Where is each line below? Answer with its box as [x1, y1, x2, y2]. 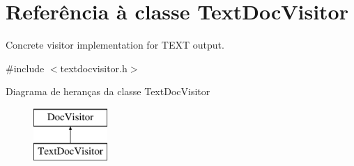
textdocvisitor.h [60, 60, 128, 75]
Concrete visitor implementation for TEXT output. [6, 38, 224, 52]
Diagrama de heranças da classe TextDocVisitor [6, 84, 210, 99]
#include [6, 60, 45, 75]
